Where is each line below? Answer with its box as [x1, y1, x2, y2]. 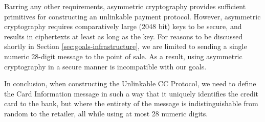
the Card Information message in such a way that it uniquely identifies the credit [4, 88, 259, 99]
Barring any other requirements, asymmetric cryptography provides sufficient [4, 1, 246, 11]
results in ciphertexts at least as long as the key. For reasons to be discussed [4, 31, 243, 41]
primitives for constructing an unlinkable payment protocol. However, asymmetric [4, 11, 261, 21]
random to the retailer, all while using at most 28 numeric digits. [4, 108, 208, 118]
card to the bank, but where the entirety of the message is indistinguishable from [4, 98, 258, 109]
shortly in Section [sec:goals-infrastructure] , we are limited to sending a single [4, 41, 247, 52]
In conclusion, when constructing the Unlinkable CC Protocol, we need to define [4, 78, 256, 89]
